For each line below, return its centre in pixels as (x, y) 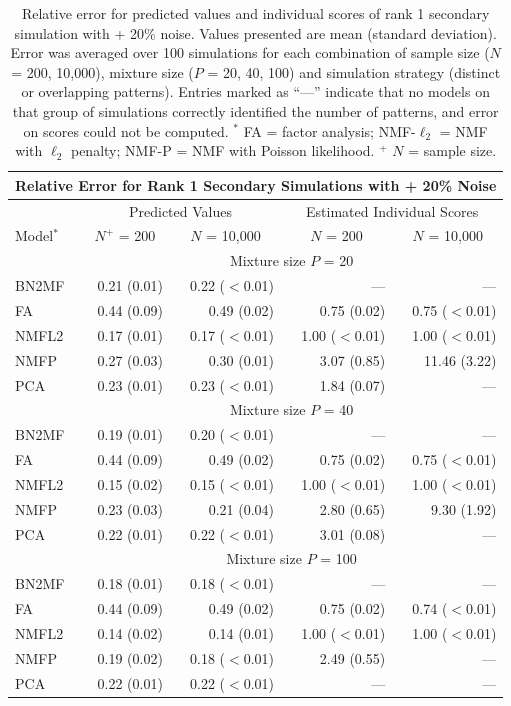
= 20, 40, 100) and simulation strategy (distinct (354, 71)
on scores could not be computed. (126, 130)
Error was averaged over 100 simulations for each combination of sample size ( (250, 52)
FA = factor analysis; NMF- (329, 130)
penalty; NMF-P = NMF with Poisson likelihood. (222, 150)
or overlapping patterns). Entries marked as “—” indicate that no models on (255, 91)
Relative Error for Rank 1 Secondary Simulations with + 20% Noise (256, 184)
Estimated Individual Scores (392, 210)
